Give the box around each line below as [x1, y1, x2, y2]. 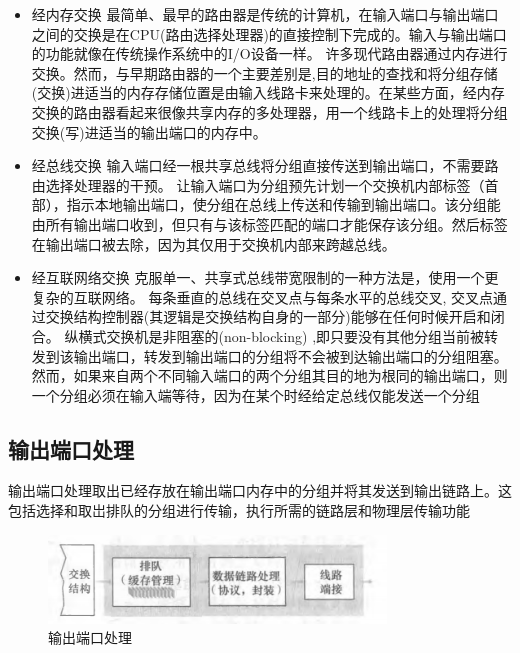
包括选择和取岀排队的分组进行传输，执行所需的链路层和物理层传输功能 [8, 500, 470, 521]
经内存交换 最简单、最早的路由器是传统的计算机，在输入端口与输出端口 [31, 4, 499, 24]
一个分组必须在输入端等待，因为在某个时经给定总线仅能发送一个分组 [31, 384, 480, 405]
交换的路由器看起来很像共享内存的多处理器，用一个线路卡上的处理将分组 [31, 101, 508, 122]
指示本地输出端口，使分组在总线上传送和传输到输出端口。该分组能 [66, 194, 501, 215]
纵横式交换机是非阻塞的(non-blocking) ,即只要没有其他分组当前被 [64, 325, 485, 346]
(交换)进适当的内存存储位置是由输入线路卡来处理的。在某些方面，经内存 [31, 82, 505, 103]
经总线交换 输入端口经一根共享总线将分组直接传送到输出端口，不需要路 [31, 155, 499, 176]
